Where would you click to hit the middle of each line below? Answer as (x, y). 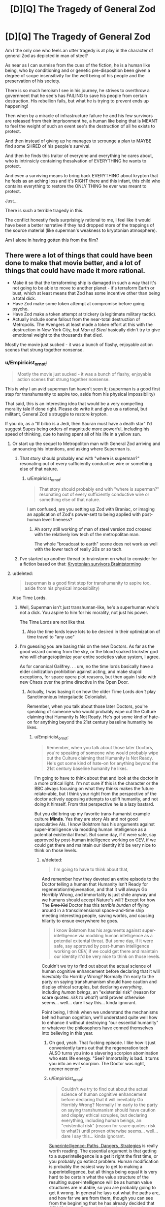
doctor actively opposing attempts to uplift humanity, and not (96, 799)
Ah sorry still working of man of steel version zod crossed (93, 529)
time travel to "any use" (51, 637)
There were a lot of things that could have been (79, 255)
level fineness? (57, 520)
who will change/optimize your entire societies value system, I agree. (90, 657)
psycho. (20, 309)
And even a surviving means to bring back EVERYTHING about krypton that (82, 175)
